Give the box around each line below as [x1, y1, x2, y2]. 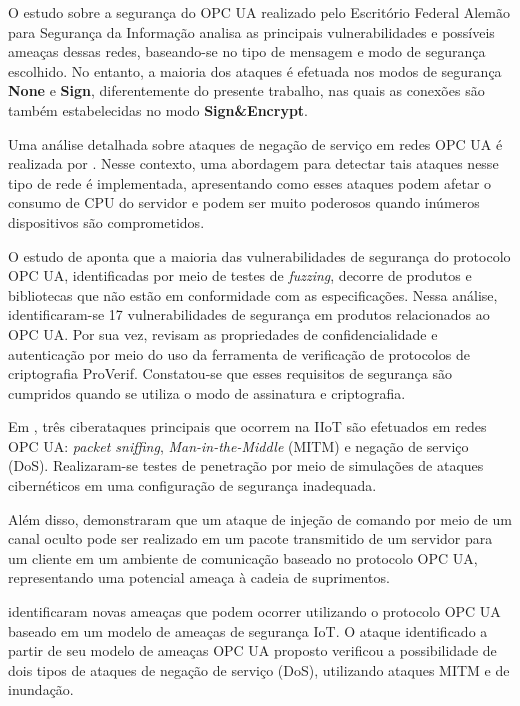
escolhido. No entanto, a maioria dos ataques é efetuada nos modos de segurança [8, 60, 502, 81]
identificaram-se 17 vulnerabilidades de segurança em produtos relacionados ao [8, 304, 490, 325]
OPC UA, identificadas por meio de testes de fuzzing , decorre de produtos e [8, 265, 472, 286]
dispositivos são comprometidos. [8, 211, 205, 232]
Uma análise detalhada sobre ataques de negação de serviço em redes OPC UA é [8, 133, 503, 154]
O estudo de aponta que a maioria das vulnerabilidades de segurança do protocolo [8, 245, 511, 266]
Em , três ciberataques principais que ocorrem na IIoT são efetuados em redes [8, 416, 487, 437]
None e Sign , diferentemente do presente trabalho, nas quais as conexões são [8, 80, 485, 101]
